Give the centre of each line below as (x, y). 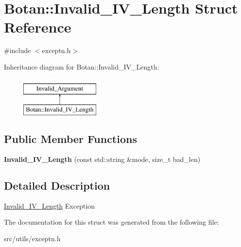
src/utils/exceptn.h (32, 238)
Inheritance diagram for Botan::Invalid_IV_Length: (82, 66)
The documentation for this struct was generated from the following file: (112, 222)
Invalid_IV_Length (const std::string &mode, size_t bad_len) (102, 159)
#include (17, 50)
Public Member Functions (70, 139)
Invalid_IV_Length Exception (50, 205)
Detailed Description (57, 185)
